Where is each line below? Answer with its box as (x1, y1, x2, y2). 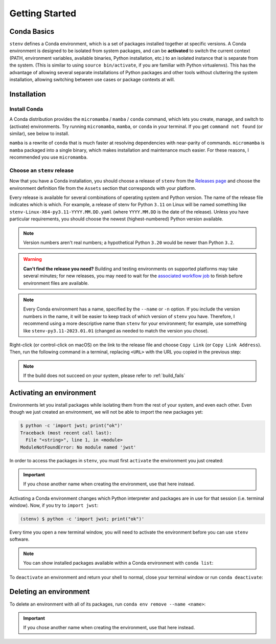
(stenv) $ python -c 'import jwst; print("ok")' (20, 516, 145, 522)
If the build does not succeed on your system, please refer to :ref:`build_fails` (23, 372, 186, 379)
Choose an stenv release (9, 167, 74, 174)
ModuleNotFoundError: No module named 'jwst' (20, 444, 136, 450)
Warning (23, 256, 42, 262)
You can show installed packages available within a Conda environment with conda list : (23, 560, 214, 566)
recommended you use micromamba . (9, 154, 88, 161)
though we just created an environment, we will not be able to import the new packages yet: (9, 409, 203, 415)
